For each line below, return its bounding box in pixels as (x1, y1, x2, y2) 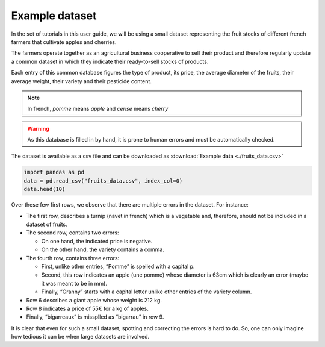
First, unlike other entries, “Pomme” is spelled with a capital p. (41, 263, 195, 270)
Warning (27, 125, 49, 132)
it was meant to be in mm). (41, 280, 108, 287)
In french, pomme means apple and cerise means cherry (27, 105, 169, 113)
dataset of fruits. (26, 220, 67, 228)
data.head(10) (23, 186, 66, 193)
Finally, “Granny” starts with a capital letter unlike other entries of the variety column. (41, 288, 252, 295)
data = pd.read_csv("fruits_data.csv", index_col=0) (23, 177, 183, 184)
